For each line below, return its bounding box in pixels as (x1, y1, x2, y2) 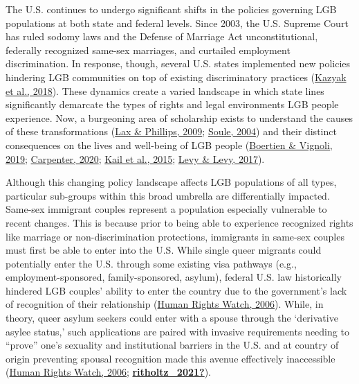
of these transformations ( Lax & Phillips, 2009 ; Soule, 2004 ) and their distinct (6, 124, 337, 139)
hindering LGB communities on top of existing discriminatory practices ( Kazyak (6, 69, 347, 84)
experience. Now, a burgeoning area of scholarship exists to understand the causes (6, 110, 353, 125)
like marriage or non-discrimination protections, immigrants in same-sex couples (6, 229, 344, 243)
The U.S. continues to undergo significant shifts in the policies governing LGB (6, 2, 337, 16)
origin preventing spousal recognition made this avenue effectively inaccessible (6, 351, 335, 365)
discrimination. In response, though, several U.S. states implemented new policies (6, 56, 351, 71)
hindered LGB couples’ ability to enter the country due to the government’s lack (6, 283, 347, 297)
